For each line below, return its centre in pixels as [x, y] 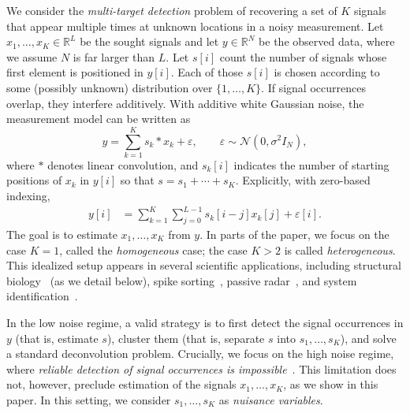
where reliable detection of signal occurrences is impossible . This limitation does [201, 368]
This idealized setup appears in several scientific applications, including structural [204, 265]
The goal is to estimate [62, 234]
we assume [32, 56]
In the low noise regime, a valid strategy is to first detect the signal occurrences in [205, 322]
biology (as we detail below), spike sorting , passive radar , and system [182, 280]
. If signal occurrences [313, 87]
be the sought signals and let [149, 41]
